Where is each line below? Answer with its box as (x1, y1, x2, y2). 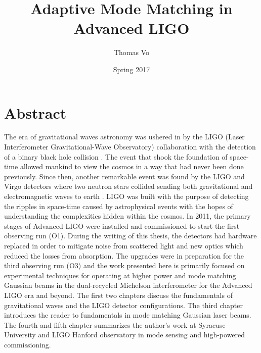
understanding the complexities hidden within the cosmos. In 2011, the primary (4, 211, 251, 221)
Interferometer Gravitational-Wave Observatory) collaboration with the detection (4, 141, 256, 152)
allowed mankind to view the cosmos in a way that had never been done (20, 161, 244, 172)
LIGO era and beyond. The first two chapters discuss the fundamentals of (4, 289, 233, 300)
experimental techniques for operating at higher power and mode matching (4, 270, 236, 280)
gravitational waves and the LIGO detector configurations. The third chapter (4, 299, 243, 310)
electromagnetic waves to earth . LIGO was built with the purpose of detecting (4, 191, 249, 201)
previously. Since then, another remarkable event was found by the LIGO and (4, 171, 245, 181)
